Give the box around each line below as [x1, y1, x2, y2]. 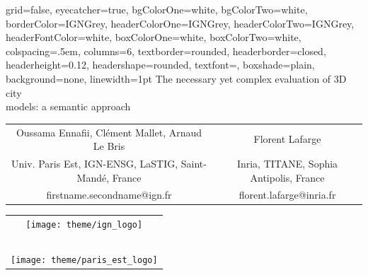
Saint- [180, 156, 207, 170]
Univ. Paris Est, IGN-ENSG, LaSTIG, [11, 156, 178, 170]
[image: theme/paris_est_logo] [11, 254, 158, 265]
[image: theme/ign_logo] [25, 220, 143, 230]
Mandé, [76, 170, 110, 185]
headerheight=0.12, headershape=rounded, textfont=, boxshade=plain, [6, 57, 315, 72]
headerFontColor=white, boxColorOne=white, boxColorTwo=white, [6, 30, 301, 45]
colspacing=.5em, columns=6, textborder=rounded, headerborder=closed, [6, 43, 326, 58]
